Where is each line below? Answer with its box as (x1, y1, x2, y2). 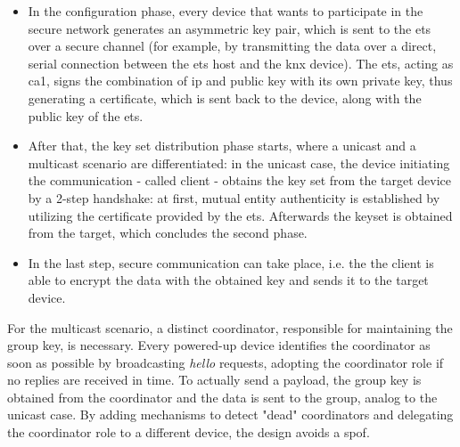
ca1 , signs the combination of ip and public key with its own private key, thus (28, 71, 453, 90)
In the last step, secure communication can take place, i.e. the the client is (28, 253, 434, 272)
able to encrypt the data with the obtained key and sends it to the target (28, 271, 429, 289)
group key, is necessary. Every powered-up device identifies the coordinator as (7, 336, 431, 354)
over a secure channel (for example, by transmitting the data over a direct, (28, 37, 437, 55)
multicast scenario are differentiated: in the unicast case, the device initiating (28, 153, 450, 172)
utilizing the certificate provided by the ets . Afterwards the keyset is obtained (28, 206, 453, 224)
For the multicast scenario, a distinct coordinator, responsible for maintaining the (7, 318, 453, 337)
